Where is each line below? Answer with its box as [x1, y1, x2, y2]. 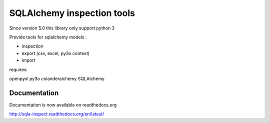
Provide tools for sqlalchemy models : [9, 34, 87, 40]
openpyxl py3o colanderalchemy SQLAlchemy [9, 75, 105, 81]
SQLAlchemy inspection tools [9, 7, 135, 18]
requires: [9, 66, 28, 72]
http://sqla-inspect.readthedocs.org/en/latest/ [9, 111, 104, 117]
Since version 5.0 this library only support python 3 [9, 25, 115, 31]
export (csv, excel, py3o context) [21, 50, 90, 56]
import [21, 57, 35, 63]
